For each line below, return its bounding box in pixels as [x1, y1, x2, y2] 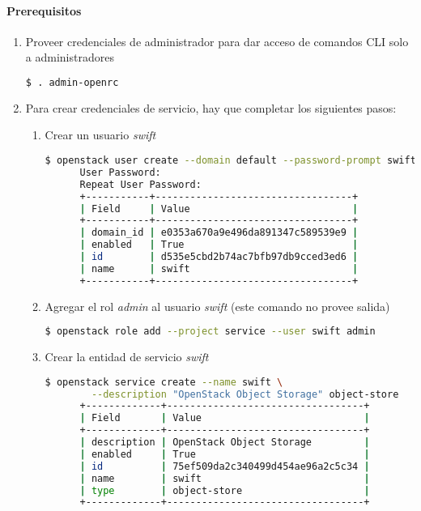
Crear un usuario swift [45, 126, 156, 143]
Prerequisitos [6, 2, 82, 19]
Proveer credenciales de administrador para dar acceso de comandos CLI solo [25, 32, 409, 49]
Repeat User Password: [79, 178, 202, 190]
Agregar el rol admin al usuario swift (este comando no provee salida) [45, 297, 390, 314]
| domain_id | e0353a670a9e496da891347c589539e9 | [79, 227, 359, 239]
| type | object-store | [79, 484, 370, 496]
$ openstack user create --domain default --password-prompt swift [45, 155, 416, 167]
